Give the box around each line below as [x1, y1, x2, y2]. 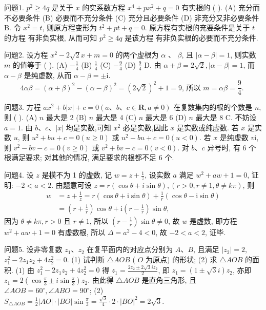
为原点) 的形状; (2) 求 [146, 254, 217, 265]
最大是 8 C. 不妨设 [195, 112, 257, 123]
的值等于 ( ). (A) [12, 59, 68, 70]
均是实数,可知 [66, 122, 111, 132]
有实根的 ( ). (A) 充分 [181, 2, 253, 12]
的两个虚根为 [115, 49, 159, 60]
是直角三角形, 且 [141, 275, 196, 285]
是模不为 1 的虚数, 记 [42, 169, 112, 180]
